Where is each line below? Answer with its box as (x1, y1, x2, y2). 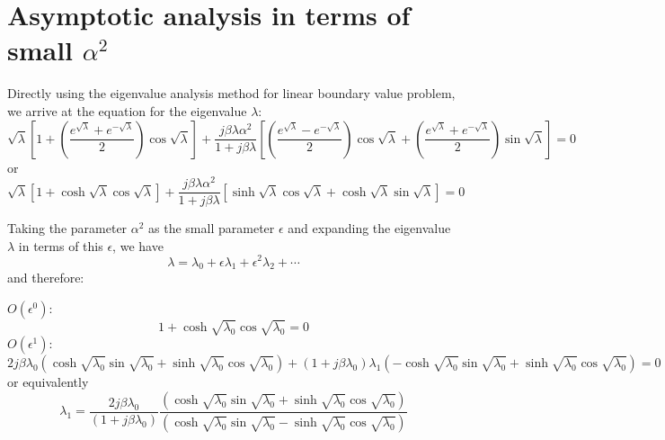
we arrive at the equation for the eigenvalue (7, 101, 247, 120)
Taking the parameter (7, 219, 128, 238)
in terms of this (18, 236, 103, 255)
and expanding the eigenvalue (288, 219, 451, 238)
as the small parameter (148, 219, 275, 238)
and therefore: (7, 268, 84, 287)
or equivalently (7, 373, 89, 391)
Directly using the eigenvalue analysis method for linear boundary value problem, (7, 84, 456, 103)
